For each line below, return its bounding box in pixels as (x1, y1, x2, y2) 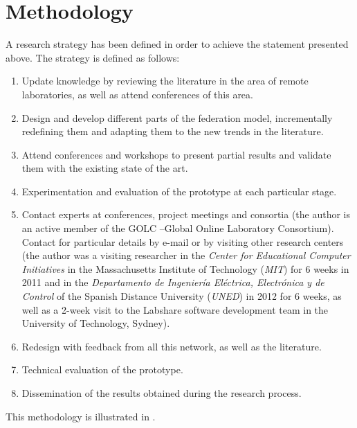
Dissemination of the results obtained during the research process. (21, 386, 302, 400)
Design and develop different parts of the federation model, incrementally (21, 110, 333, 125)
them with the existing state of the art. (21, 161, 188, 175)
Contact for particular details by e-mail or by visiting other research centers (21, 234, 344, 249)
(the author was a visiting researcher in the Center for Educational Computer (21, 248, 351, 262)
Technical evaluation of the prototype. (21, 362, 183, 377)
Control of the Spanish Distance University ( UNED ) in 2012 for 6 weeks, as (21, 289, 342, 303)
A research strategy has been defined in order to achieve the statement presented (6, 37, 349, 51)
